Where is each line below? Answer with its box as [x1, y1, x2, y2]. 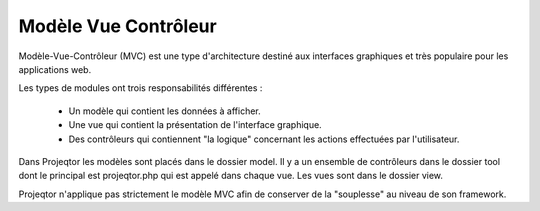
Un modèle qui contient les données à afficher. [68, 105, 262, 117]
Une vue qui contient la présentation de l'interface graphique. [68, 119, 322, 131]
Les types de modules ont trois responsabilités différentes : [18, 82, 263, 94]
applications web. [18, 63, 92, 75]
